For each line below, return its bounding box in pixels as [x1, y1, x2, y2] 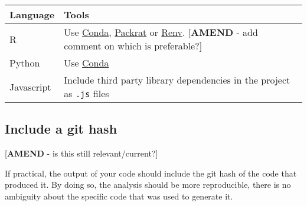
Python [9, 56, 40, 69]
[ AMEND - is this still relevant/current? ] [5, 147, 158, 160]
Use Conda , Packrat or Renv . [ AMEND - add [64, 25, 258, 39]
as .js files [64, 87, 109, 100]
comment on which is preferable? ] [64, 39, 203, 52]
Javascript [9, 79, 51, 94]
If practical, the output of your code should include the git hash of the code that [5, 167, 297, 179]
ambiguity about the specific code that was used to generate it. [5, 190, 233, 202]
